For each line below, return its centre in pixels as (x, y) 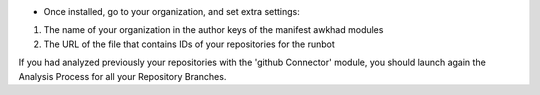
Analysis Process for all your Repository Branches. (122, 76)
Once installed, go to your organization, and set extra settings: (171, 11)
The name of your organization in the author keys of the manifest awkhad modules (213, 30)
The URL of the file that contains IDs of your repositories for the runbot (189, 44)
